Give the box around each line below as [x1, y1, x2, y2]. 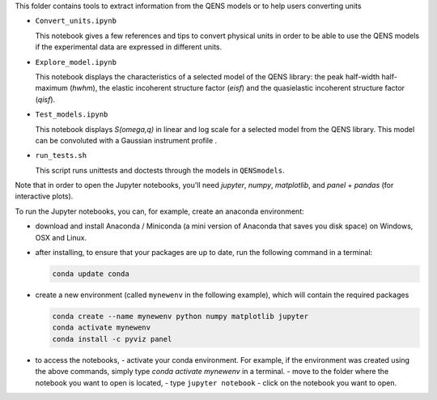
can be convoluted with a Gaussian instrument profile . [35, 135, 218, 145]
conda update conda [52, 270, 129, 279]
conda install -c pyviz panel [52, 334, 172, 343]
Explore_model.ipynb [35, 57, 117, 66]
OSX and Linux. [35, 232, 87, 242]
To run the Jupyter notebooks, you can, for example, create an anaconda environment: [15, 206, 304, 216]
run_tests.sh [35, 151, 87, 160]
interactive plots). [15, 191, 74, 202]
